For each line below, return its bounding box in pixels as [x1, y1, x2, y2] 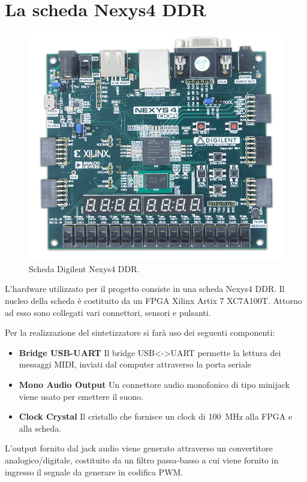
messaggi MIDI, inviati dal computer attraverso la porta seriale [19, 358, 252, 370]
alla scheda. [19, 421, 62, 434]
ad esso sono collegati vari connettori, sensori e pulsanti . [5, 306, 211, 318]
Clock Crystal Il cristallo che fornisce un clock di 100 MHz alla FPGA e [19, 410, 293, 423]
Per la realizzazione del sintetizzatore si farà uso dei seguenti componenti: [5, 326, 275, 339]
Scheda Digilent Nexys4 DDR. [29, 262, 140, 275]
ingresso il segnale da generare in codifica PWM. [5, 465, 183, 478]
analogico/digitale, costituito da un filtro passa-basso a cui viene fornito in [5, 454, 279, 466]
